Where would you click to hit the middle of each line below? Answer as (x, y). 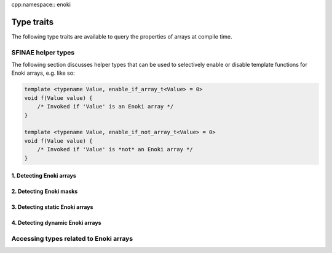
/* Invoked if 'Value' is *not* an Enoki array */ (115, 149)
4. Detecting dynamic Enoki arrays (56, 223)
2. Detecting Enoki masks (45, 191)
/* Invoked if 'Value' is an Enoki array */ (105, 107)
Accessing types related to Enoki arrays (72, 238)
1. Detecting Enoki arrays (44, 176)
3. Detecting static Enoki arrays (52, 207)
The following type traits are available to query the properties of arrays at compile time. (122, 36)
